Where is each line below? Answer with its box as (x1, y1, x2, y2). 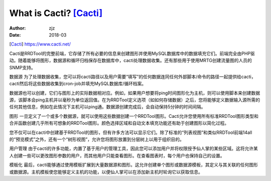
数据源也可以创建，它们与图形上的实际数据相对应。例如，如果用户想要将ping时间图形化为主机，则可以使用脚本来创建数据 (9, 90, 260, 96)
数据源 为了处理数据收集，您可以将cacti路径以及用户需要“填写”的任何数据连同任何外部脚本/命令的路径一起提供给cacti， (9, 73, 256, 80)
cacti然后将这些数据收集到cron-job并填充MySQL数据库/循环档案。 (9, 81, 147, 87)
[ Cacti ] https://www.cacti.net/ (9, 41, 71, 47)
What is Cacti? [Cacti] (9, 8, 103, 19)
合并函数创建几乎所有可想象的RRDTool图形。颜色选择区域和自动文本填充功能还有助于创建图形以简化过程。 (9, 120, 229, 126)
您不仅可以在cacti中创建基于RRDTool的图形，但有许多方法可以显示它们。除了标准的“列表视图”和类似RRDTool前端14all (9, 129, 252, 135)
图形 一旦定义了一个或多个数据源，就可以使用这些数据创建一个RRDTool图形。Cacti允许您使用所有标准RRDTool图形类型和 (9, 113, 258, 119)
